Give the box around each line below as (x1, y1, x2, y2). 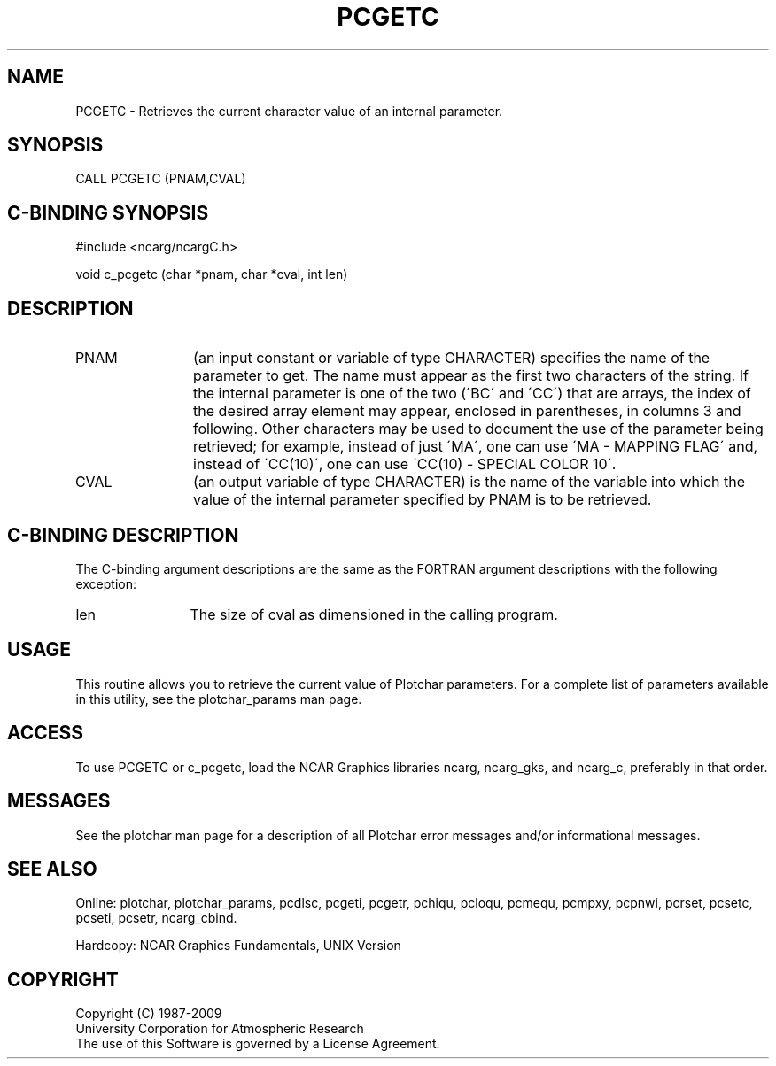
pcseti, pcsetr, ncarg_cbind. (75, 910, 237, 926)
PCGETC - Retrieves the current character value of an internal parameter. (75, 103, 503, 119)
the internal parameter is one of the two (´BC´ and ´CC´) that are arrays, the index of (193, 384, 751, 403)
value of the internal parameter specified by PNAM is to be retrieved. (193, 491, 652, 509)
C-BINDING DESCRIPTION (7, 523, 239, 546)
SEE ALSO (7, 857, 97, 880)
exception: (75, 575, 136, 591)
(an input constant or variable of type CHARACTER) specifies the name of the (193, 349, 710, 367)
